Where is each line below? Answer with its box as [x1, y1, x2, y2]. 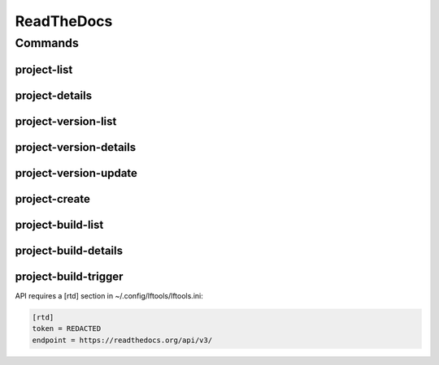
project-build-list [15, 217, 104, 231]
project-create [15, 191, 91, 206]
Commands [15, 36, 79, 50]
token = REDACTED [32, 324, 102, 333]
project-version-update [15, 166, 138, 180]
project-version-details [15, 140, 137, 154]
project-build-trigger [15, 269, 124, 283]
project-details [15, 88, 93, 102]
